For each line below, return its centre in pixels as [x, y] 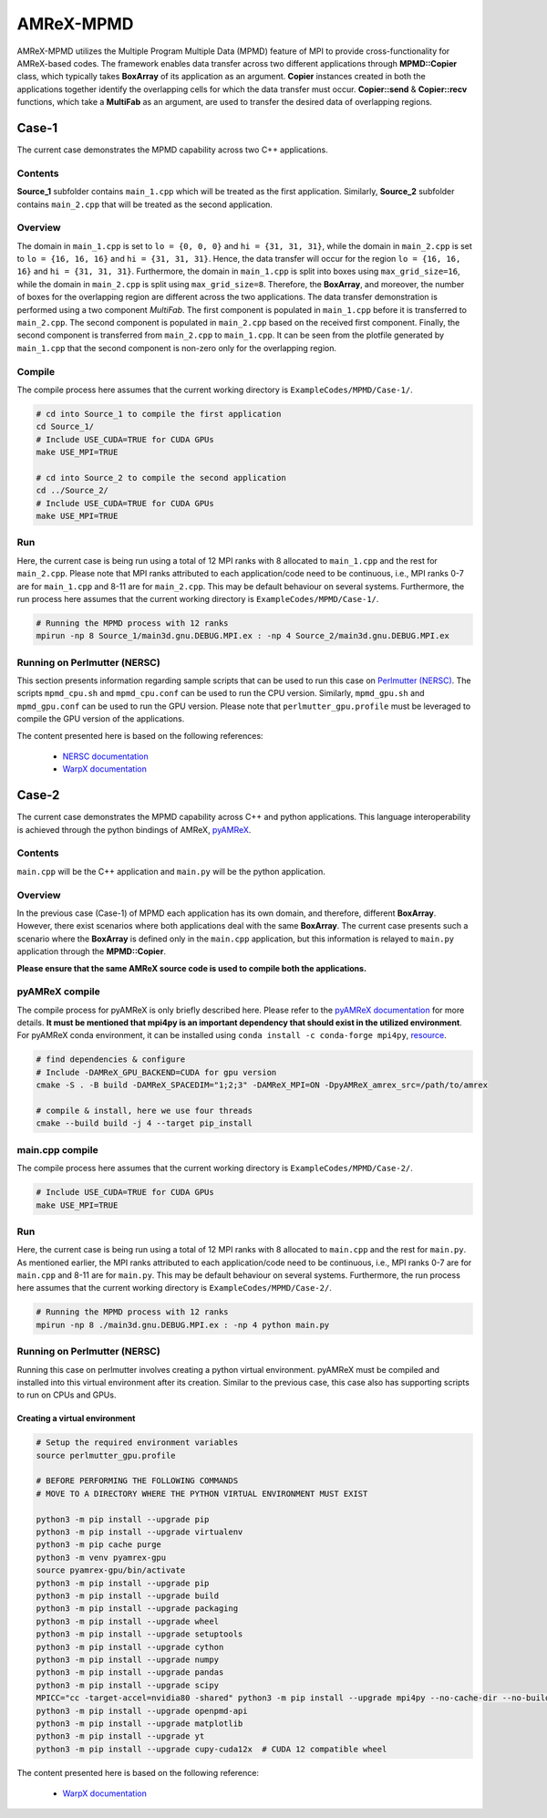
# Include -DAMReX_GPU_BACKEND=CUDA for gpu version [156, 1072]
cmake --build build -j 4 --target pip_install [144, 1123]
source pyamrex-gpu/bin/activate [111, 1570]
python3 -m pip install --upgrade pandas [130, 1673]
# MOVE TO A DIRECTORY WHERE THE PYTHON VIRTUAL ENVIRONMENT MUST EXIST [202, 1493]
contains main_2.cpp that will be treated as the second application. [145, 204]
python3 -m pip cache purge [98, 1545]
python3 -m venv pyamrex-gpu [101, 1557]
